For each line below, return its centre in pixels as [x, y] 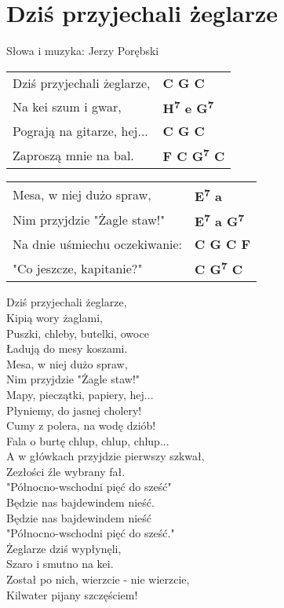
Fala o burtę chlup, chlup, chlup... [88, 440]
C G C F [223, 244]
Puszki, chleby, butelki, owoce [78, 333]
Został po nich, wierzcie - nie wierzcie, [98, 579]
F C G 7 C [194, 155]
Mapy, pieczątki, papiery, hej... [80, 394]
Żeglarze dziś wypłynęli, [64, 548]
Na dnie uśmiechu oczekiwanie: [98, 244]
